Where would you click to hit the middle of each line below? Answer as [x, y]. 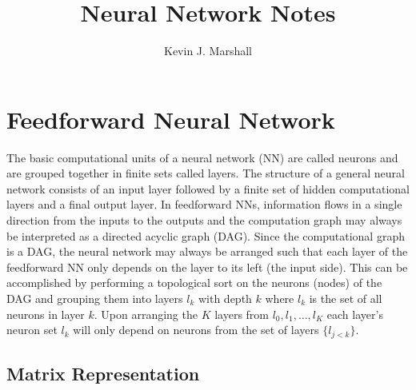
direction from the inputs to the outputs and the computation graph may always [204, 220]
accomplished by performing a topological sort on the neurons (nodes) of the [194, 283]
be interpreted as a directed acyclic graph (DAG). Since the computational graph [206, 235]
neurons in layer [46, 314]
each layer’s [355, 314]
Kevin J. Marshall [208, 51]
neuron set [32, 330]
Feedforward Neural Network [171, 119]
